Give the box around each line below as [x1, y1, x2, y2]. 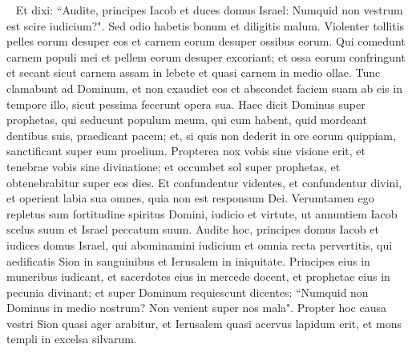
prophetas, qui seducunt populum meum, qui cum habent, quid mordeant [6, 111, 367, 128]
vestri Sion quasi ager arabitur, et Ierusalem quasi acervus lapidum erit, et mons [6, 314, 402, 331]
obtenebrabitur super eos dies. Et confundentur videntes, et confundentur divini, [6, 174, 402, 190]
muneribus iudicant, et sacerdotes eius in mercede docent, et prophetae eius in [6, 268, 390, 285]
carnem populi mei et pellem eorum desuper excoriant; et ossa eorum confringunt [6, 48, 406, 65]
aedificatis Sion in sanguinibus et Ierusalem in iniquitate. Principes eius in [6, 252, 370, 269]
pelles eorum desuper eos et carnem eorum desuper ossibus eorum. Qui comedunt [6, 33, 406, 50]
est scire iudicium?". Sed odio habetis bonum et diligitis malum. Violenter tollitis [6, 17, 405, 34]
